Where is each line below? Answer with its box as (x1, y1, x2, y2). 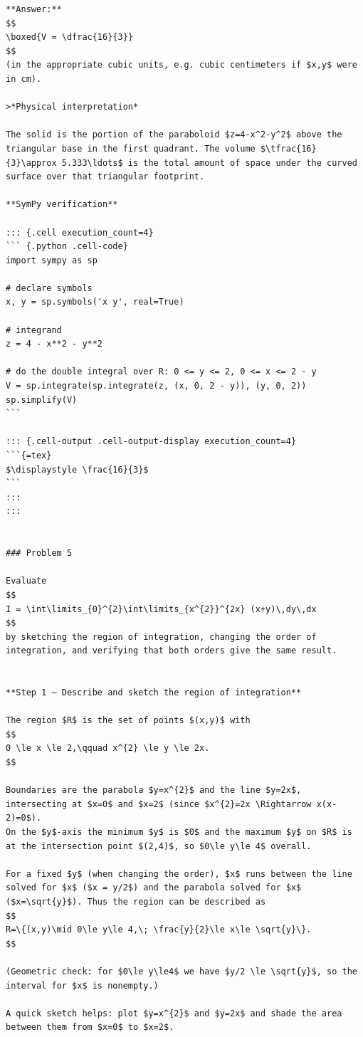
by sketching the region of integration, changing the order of (6, 631, 317, 642)
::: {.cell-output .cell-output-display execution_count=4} (6, 436, 297, 447)
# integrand (6, 325, 62, 335)
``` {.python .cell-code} (6, 241, 128, 252)
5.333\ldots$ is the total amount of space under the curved (61, 157, 357, 168)
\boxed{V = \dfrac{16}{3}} (6, 32, 133, 43)
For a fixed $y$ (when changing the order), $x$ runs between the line (6, 868, 352, 879)
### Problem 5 (6, 548, 73, 559)
